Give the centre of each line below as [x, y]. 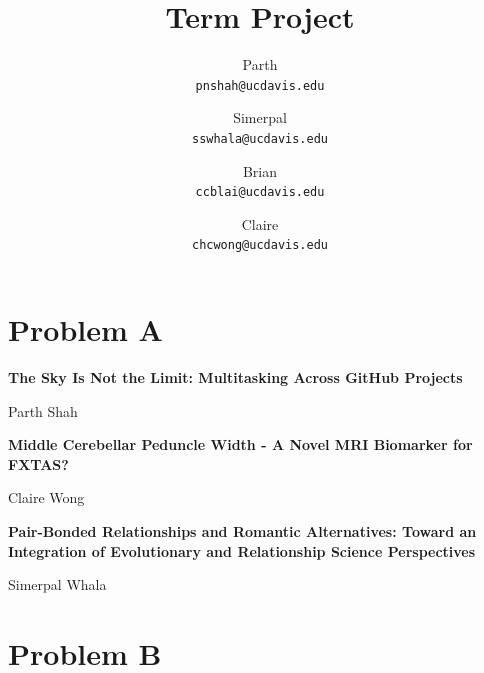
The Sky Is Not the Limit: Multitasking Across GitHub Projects [235, 377]
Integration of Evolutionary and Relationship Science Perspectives [242, 550]
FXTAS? [38, 463]
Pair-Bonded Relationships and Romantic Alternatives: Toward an [242, 531]
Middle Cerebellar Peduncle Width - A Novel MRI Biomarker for [240, 444]
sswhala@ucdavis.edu [260, 138]
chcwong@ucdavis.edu [260, 245]
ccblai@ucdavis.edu [260, 192]
